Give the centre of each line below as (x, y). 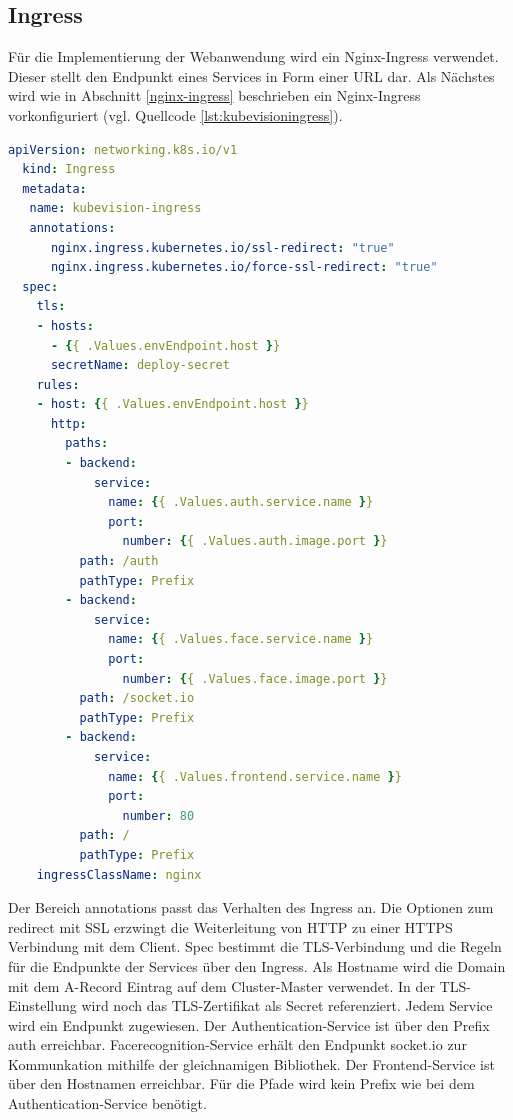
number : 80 (158, 815)
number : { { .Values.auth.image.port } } (255, 541)
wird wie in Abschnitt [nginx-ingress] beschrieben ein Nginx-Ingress (214, 95)
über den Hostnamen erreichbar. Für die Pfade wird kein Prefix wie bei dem (241, 1083)
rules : (58, 384)
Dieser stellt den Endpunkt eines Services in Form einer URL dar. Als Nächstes (251, 75)
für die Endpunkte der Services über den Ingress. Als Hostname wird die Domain (257, 965)
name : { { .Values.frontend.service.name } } (255, 776)
